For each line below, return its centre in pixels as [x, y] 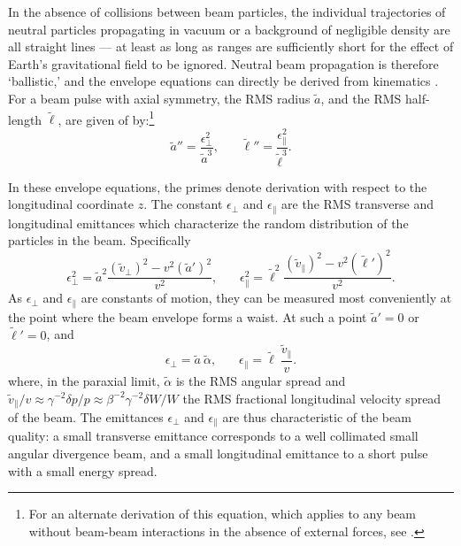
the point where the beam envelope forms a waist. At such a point [188, 316]
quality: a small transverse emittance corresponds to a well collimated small [213, 436]
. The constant [183, 204]
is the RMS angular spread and [261, 380]
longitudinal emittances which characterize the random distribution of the [208, 223]
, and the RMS [361, 98]
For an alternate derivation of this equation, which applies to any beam [223, 514]
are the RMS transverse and [358, 204]
